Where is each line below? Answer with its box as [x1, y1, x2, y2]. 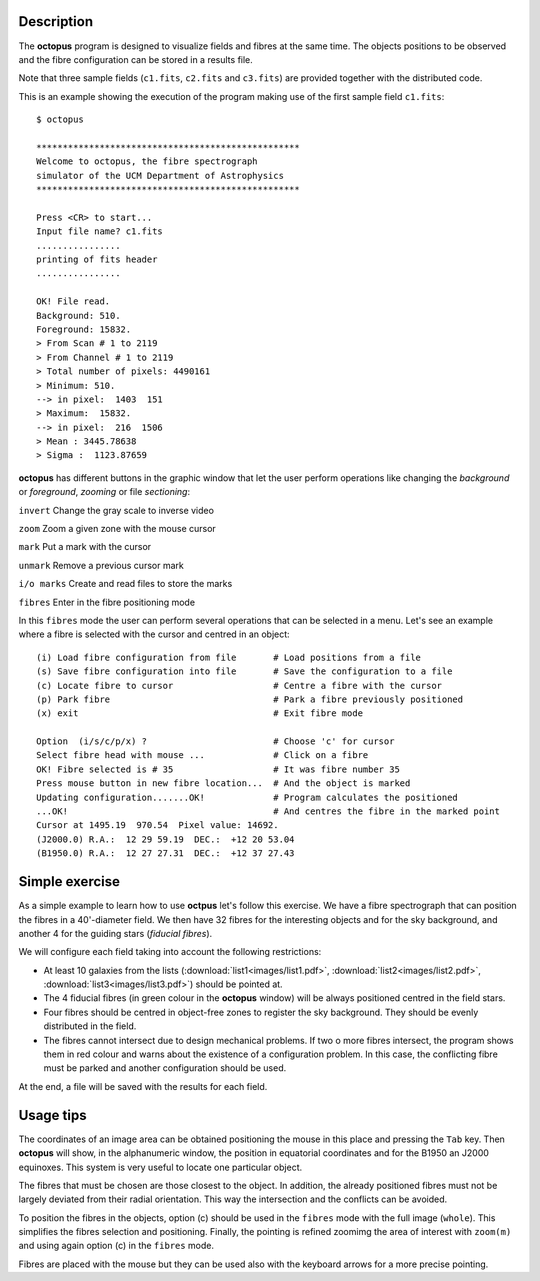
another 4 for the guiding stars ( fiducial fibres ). [18, 927, 213, 939]
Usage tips [18, 1106, 87, 1124]
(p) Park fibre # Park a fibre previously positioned [36, 693, 464, 705]
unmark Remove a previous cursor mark [18, 559, 184, 571]
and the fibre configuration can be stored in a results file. [18, 53, 254, 65]
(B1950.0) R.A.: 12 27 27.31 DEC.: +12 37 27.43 [36, 848, 295, 859]
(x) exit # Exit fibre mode [36, 708, 364, 719]
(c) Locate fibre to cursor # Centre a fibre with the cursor [36, 680, 443, 691]
